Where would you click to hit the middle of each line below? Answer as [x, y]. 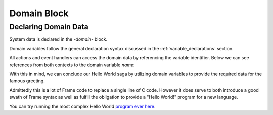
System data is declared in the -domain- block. [58, 39]
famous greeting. [27, 81]
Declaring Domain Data [49, 27]
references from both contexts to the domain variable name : [72, 65]
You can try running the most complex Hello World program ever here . [82, 106]
